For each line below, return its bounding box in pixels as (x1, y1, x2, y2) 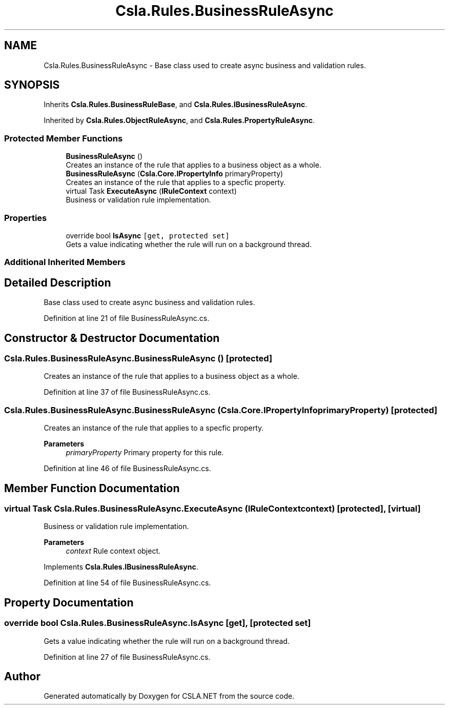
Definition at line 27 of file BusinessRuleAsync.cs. (44, 652, 211, 661)
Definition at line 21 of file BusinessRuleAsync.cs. (44, 314, 210, 323)
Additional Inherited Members (4, 257, 126, 268)
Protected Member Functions (4, 133, 123, 144)
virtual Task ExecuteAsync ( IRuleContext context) (66, 187, 237, 196)
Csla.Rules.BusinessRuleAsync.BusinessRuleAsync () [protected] (4, 353, 273, 363)
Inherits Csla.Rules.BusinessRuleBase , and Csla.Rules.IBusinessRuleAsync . (44, 100, 308, 109)
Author (4, 670, 40, 683)
